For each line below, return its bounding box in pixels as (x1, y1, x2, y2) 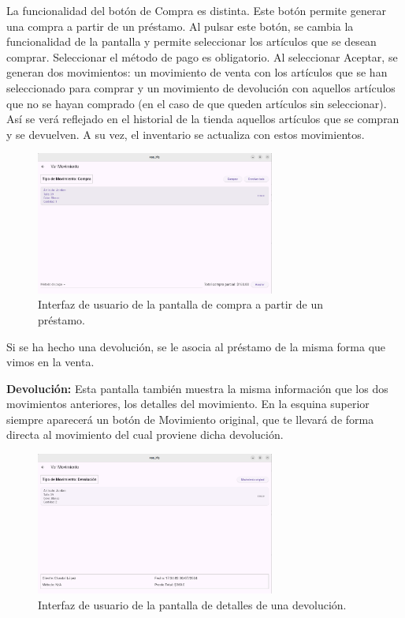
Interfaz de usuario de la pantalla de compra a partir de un (38, 296, 323, 313)
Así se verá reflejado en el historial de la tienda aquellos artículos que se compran (6, 110, 399, 127)
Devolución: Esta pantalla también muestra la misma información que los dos (6, 380, 388, 396)
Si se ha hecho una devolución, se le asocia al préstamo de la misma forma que (6, 338, 386, 354)
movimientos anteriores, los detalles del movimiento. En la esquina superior (6, 395, 370, 412)
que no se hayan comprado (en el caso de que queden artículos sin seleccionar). (6, 95, 387, 111)
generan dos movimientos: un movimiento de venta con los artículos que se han (6, 64, 388, 81)
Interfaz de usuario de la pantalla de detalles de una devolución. (38, 597, 347, 613)
